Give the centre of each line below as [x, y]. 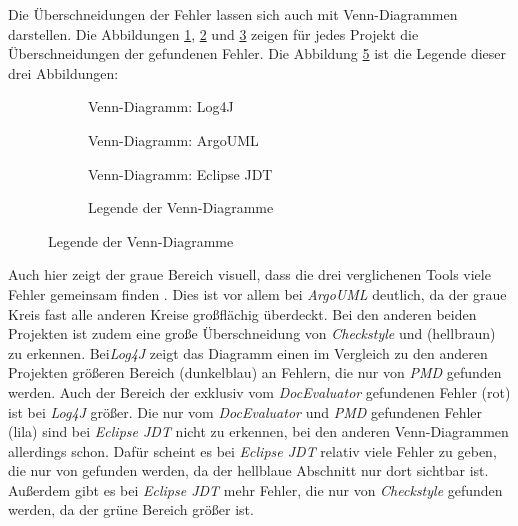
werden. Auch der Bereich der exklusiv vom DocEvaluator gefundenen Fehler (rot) [259, 391]
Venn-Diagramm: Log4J [161, 106]
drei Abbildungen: [63, 72]
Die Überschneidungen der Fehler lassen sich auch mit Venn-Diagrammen [233, 14]
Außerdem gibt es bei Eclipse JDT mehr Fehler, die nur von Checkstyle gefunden [255, 489]
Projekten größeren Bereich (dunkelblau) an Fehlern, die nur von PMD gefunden [255, 372]
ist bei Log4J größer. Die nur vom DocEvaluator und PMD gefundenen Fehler [245, 411]
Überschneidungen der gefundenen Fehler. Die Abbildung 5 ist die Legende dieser [257, 53]
